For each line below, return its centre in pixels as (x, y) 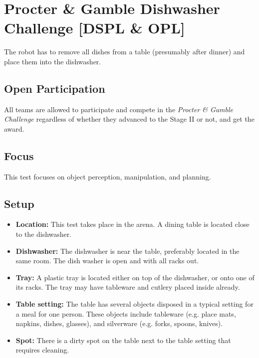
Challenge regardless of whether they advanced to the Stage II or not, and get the (129, 119)
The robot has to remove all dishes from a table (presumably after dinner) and (125, 52)
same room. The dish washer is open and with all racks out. (107, 261)
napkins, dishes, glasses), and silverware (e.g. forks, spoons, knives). (119, 323)
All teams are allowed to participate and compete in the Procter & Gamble (119, 109)
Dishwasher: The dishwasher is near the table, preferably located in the (128, 251)
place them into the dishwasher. (53, 61)
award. (14, 128)
